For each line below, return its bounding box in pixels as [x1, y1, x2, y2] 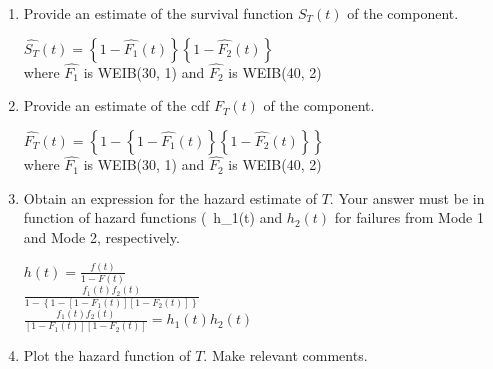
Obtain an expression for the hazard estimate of [23, 187, 317, 208]
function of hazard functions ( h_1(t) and [23, 207, 283, 228]
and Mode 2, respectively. [23, 227, 180, 247]
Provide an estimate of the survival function [23, 3, 294, 23]
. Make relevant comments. [203, 345, 368, 366]
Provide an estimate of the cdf [23, 95, 210, 116]
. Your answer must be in [329, 187, 485, 208]
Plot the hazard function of [23, 345, 191, 366]
